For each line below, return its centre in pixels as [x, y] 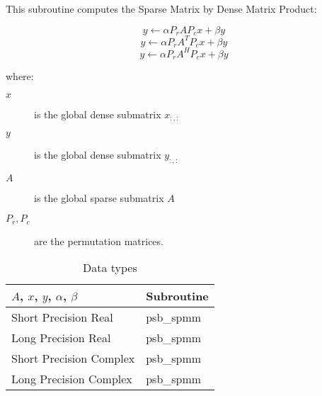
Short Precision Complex [73, 358]
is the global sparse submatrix [99, 197]
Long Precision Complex [72, 379]
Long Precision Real [61, 338]
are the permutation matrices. [99, 241]
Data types [110, 268]
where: [20, 75]
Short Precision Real [62, 317]
